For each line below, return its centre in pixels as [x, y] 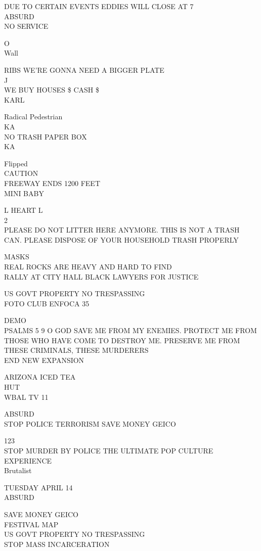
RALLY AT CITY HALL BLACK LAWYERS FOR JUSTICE [101, 276]
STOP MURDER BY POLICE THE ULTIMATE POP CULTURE [109, 450]
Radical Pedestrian [33, 117]
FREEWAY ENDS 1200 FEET [52, 183]
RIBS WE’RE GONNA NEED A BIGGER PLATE [84, 70]
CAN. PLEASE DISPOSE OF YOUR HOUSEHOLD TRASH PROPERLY [121, 239]
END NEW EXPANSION [44, 360]
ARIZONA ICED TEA [40, 377]
